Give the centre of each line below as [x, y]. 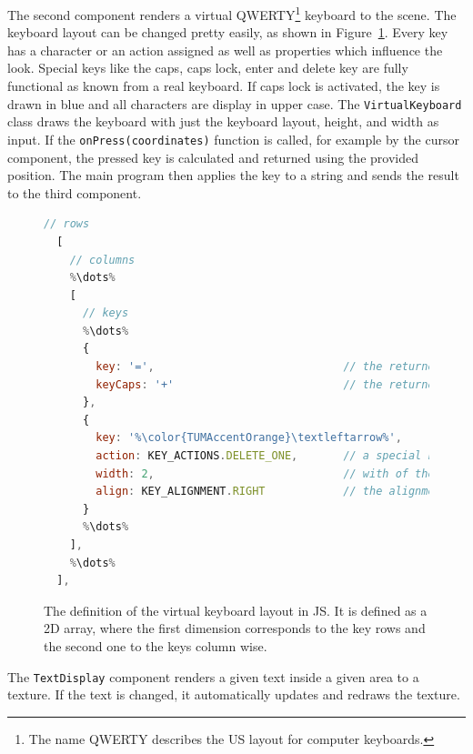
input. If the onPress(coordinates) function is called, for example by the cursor [233, 139]
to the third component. [75, 192]
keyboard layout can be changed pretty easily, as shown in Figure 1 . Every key [228, 32]
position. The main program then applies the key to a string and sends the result [233, 175]
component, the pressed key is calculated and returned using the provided [213, 157]
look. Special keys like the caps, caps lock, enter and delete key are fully [208, 68]
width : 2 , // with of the [265, 473]
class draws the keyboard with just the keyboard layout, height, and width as [223, 121]
